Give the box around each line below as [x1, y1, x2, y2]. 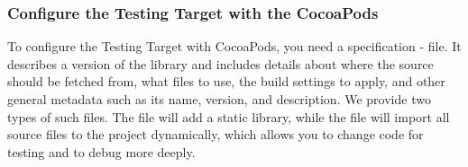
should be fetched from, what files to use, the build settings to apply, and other [7, 72, 445, 91]
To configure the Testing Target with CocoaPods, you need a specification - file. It [7, 37, 462, 56]
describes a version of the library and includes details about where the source [7, 54, 434, 73]
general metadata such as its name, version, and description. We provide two [7, 90, 431, 108]
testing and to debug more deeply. [7, 142, 196, 161]
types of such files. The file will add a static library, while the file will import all [7, 107, 450, 126]
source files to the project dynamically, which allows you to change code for [7, 125, 424, 144]
